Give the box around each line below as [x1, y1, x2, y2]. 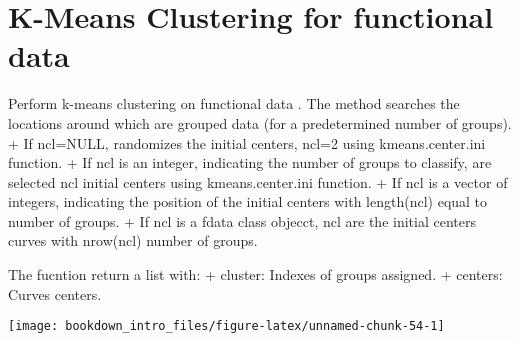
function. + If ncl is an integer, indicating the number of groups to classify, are [8, 152, 492, 173]
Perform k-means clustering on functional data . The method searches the [8, 93, 460, 114]
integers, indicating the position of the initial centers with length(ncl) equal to [8, 191, 488, 212]
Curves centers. [8, 283, 102, 304]
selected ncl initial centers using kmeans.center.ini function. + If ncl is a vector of [8, 171, 508, 192]
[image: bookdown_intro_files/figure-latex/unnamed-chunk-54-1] [8, 319, 445, 334]
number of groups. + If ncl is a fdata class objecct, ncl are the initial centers [8, 210, 476, 231]
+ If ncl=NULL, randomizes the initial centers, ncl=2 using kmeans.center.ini [8, 132, 486, 153]
